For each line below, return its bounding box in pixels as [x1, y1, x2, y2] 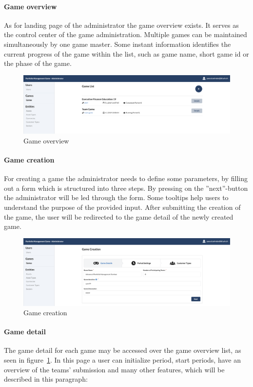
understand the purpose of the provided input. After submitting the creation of [4, 202, 241, 212]
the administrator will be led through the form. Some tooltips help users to [4, 192, 229, 203]
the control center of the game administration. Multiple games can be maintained [4, 29, 247, 40]
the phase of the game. [4, 58, 72, 68]
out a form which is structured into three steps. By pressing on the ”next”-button [4, 183, 248, 193]
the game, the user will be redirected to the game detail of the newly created [4, 211, 234, 222]
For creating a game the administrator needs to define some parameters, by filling [4, 173, 248, 183]
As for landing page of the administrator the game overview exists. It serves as [4, 20, 239, 30]
